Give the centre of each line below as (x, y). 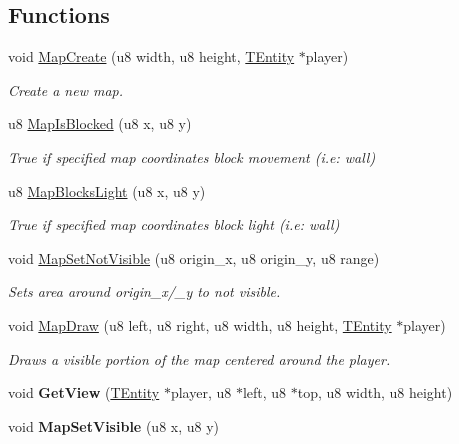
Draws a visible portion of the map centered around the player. (199, 358)
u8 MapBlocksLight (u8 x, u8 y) (107, 190)
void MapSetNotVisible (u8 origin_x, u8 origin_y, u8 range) (194, 257)
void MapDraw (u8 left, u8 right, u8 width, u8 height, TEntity (200, 324)
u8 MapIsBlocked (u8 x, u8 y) (100, 123)
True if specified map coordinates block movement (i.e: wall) (192, 156)
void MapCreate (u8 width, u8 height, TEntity (151, 56)
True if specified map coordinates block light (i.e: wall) (174, 224)
